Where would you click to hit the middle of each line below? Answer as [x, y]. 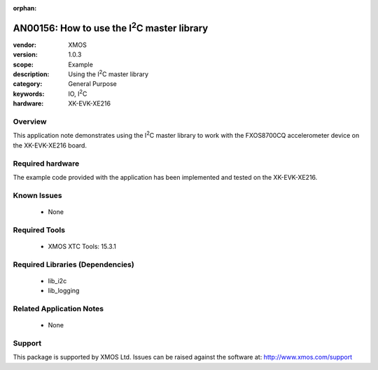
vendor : [24, 45]
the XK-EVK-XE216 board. [50, 145]
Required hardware [46, 163]
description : [31, 74]
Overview [30, 122]
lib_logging [64, 291]
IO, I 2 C [78, 93]
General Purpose [92, 84]
